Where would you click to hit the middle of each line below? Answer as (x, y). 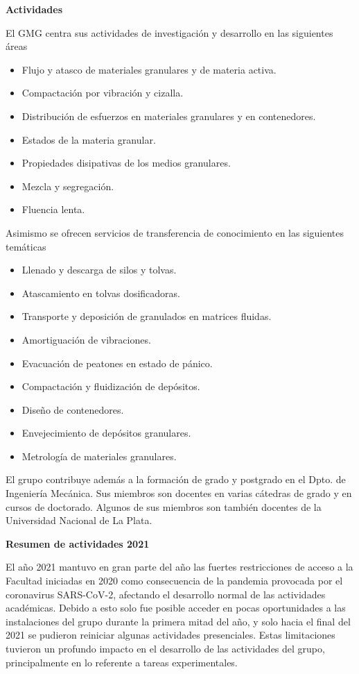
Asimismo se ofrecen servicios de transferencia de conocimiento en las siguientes (175, 232)
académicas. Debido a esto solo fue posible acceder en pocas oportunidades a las (176, 608)
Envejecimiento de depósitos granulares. (106, 433)
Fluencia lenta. (53, 209)
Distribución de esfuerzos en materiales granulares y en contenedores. (169, 116)
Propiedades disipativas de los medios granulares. (126, 163)
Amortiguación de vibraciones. (86, 339)
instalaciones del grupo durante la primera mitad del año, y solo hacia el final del (178, 621)
